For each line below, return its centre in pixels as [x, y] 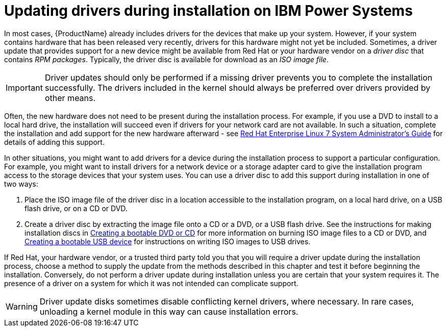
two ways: [21, 184]
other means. [70, 98]
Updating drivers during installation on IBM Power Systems [208, 11]
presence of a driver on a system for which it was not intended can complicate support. [151, 283]
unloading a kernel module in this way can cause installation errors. [169, 311]
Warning [22, 306]
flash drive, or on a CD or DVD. [76, 208]
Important [24, 87]
